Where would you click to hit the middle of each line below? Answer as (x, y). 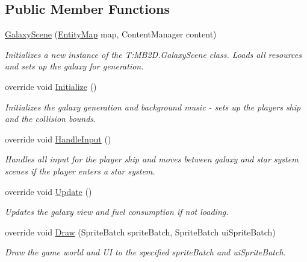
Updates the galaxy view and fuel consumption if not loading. (117, 212)
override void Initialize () (51, 86)
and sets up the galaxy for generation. (74, 66)
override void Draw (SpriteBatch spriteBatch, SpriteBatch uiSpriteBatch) (140, 232)
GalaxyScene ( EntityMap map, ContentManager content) (111, 34)
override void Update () (48, 191)
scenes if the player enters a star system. (80, 171)
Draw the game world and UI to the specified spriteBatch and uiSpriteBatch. (145, 252)
